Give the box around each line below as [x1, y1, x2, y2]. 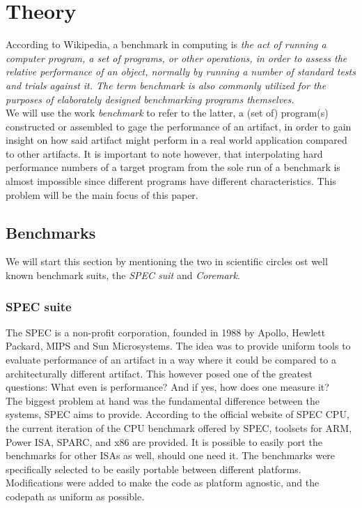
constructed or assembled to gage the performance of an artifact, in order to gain [6, 119, 352, 133]
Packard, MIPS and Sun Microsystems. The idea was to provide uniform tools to [6, 338, 351, 353]
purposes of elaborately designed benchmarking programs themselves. [6, 91, 294, 106]
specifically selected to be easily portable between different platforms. [6, 461, 301, 476]
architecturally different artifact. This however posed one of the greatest [6, 366, 313, 380]
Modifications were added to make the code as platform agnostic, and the [6, 475, 320, 490]
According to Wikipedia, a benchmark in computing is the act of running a [6, 37, 326, 52]
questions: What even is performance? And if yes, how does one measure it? [6, 380, 329, 394]
